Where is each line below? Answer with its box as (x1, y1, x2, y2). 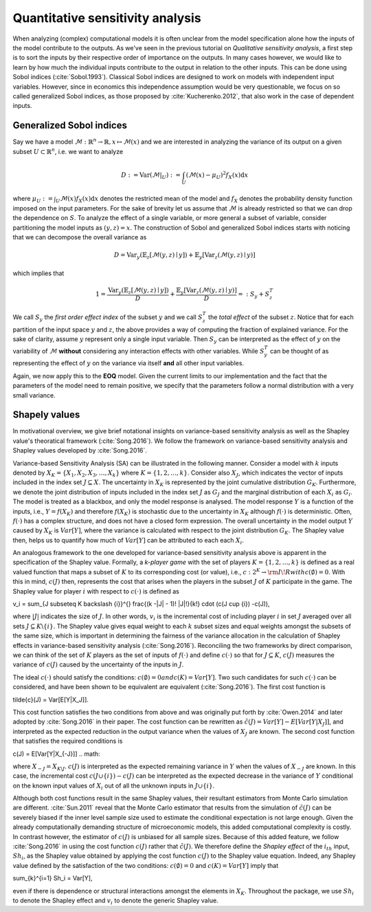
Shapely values (12, 409, 80, 421)
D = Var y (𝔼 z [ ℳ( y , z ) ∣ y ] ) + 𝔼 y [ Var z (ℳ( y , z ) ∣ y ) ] (113, 251, 256, 261)
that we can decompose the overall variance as (12, 233, 147, 241)
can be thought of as (269, 347, 329, 355)
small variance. (12, 391, 56, 399)
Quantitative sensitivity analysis (12, 10, 202, 25)
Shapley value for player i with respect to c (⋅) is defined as (12, 587, 180, 595)
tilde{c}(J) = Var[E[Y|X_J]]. (12, 695, 89, 704)
